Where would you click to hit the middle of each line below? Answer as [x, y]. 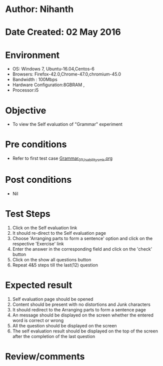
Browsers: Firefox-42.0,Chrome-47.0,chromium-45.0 [67, 74]
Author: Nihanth [39, 9]
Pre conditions [36, 144]
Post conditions [38, 180]
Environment [32, 55]
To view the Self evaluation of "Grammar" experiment [67, 124]
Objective [26, 110]
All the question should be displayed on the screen [64, 325]
